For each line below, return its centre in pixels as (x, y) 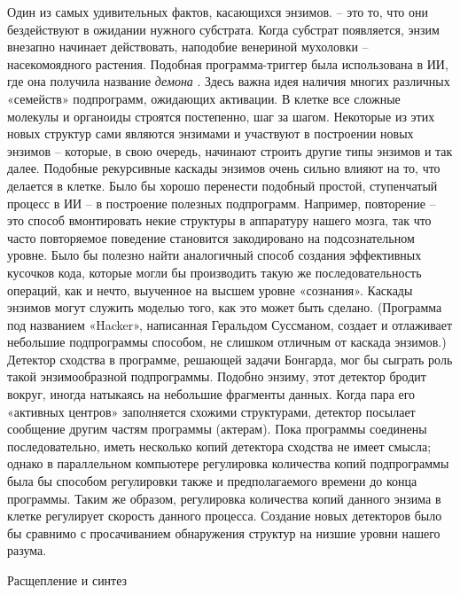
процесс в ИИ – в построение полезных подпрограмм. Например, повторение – (222, 203)
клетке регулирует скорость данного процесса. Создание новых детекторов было (225, 516)
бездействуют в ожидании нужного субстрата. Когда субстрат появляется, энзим (223, 29)
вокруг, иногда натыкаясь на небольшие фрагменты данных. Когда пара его (211, 394)
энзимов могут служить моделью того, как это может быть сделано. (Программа (225, 307)
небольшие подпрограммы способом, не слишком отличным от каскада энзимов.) (227, 342)
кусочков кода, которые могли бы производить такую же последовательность (214, 272)
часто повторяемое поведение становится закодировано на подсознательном (211, 237)
